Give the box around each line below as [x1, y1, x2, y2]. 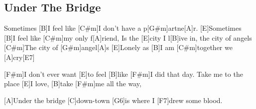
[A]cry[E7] [4, 52, 35, 62]
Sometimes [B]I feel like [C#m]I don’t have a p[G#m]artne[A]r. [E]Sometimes [4, 23, 242, 33]
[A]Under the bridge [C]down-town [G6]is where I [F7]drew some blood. [4, 95, 223, 105]
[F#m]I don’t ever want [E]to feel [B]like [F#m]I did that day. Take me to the [4, 68, 243, 79]
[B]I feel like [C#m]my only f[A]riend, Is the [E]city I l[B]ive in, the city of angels [4, 32, 252, 43]
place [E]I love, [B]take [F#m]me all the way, [4, 78, 141, 89]
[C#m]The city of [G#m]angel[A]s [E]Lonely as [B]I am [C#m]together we [4, 42, 233, 53]
